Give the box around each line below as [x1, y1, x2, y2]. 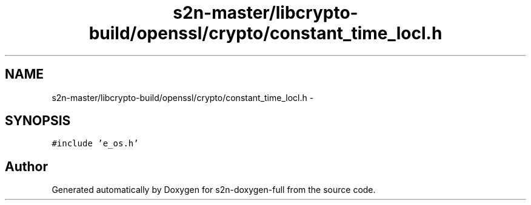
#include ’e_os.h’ [52, 138, 139, 149]
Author [5, 158, 48, 174]
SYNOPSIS [5, 113, 71, 129]
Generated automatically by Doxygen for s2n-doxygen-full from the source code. [52, 184, 376, 195]
